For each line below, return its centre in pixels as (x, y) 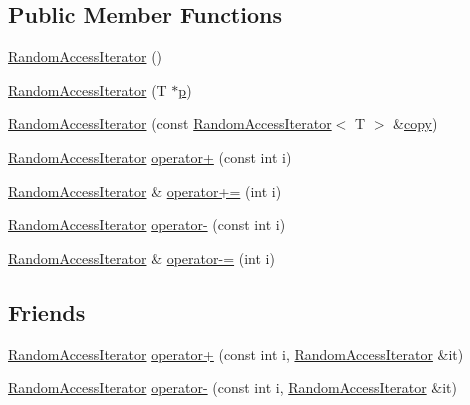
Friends (47, 311)
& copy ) (415, 123)
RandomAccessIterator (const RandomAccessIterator (170, 123)
